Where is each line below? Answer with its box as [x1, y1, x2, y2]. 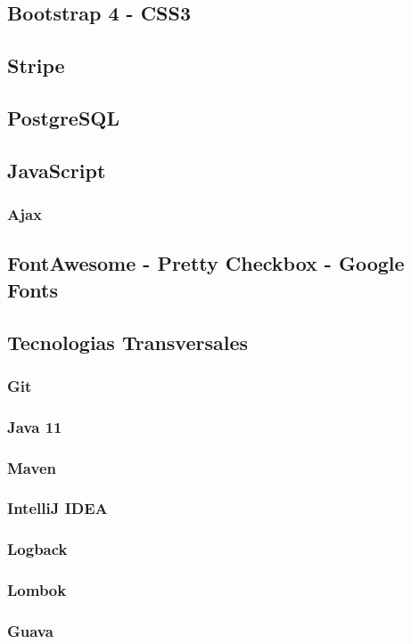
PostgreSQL [7, 103, 120, 131]
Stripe [7, 52, 65, 79]
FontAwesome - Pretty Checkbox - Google [7, 249, 405, 277]
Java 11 [7, 415, 62, 437]
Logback [7, 538, 68, 560]
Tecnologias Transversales [7, 328, 249, 355]
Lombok [7, 579, 67, 601]
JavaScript [7, 156, 106, 183]
